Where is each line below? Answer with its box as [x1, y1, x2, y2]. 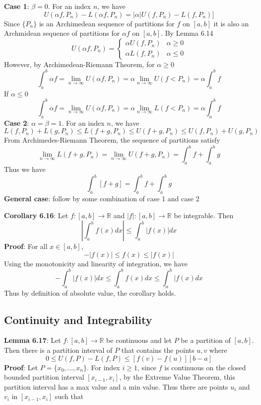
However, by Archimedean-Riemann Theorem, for [4, 59, 155, 69]
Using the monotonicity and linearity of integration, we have [4, 258, 188, 268]
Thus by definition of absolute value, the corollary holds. [4, 287, 176, 298]
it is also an [213, 18, 249, 28]
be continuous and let [106, 335, 172, 345]
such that [55, 391, 84, 402]
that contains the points [121, 345, 195, 355]
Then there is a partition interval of [4, 345, 113, 355]
